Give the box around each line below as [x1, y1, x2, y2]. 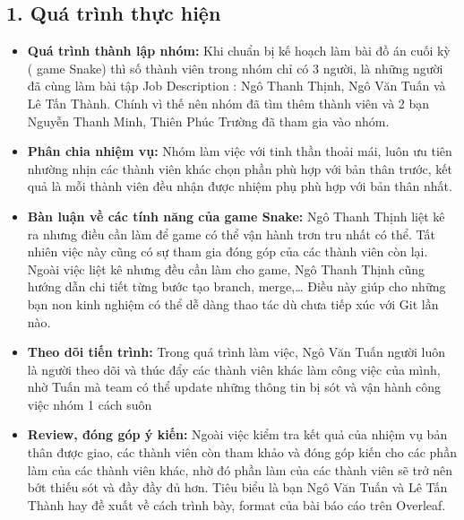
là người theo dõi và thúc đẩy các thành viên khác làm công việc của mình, [27, 360, 441, 378]
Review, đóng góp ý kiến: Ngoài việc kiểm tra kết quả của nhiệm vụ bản [27, 425, 448, 444]
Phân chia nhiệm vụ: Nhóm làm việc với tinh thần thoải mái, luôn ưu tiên [27, 142, 452, 160]
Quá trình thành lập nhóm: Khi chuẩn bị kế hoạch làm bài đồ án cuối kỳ [27, 41, 451, 60]
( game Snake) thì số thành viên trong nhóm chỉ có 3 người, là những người [27, 58, 443, 77]
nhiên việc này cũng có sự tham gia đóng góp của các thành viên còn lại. [27, 242, 428, 261]
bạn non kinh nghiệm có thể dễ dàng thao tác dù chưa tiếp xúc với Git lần [27, 294, 439, 313]
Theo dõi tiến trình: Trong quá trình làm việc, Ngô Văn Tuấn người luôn [27, 342, 446, 361]
